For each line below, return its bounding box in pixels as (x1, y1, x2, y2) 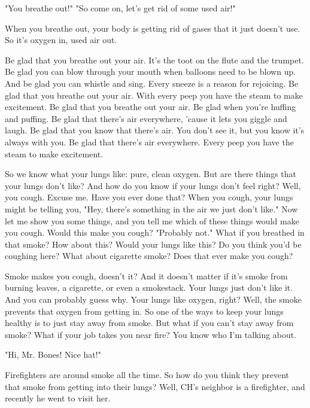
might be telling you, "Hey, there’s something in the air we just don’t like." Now (5, 202, 298, 215)
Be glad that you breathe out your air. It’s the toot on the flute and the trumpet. (5, 53, 304, 66)
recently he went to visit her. (5, 392, 111, 404)
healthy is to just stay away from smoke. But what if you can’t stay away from (5, 316, 294, 329)
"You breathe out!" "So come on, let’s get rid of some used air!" (5, 2, 236, 14)
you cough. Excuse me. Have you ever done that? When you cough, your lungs (5, 191, 293, 203)
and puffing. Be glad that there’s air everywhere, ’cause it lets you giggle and (5, 112, 287, 124)
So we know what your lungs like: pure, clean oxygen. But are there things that (5, 168, 297, 180)
